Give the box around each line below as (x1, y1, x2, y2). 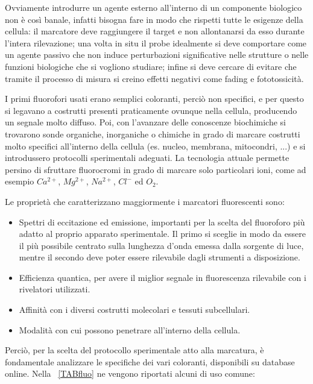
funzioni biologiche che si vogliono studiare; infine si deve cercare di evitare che (5, 60, 297, 72)
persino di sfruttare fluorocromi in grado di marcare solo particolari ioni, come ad (5, 163, 306, 175)
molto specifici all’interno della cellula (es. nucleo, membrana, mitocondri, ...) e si (5, 139, 306, 152)
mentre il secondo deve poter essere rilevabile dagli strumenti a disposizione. (19, 251, 300, 263)
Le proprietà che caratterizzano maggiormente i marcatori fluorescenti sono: (5, 195, 285, 207)
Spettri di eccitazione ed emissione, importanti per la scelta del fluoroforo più (19, 215, 305, 228)
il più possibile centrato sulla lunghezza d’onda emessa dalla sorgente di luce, (19, 239, 304, 251)
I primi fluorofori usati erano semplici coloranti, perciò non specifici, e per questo (5, 92, 304, 105)
